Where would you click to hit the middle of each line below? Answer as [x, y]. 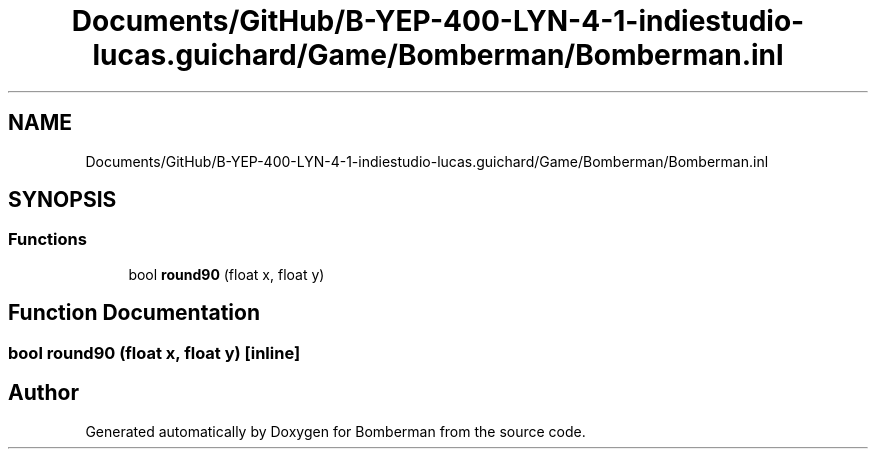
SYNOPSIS [62, 200]
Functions [47, 239]
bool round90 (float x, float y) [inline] [154, 352]
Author [43, 393]
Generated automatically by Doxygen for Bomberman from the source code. [335, 431]
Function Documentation [134, 313]
